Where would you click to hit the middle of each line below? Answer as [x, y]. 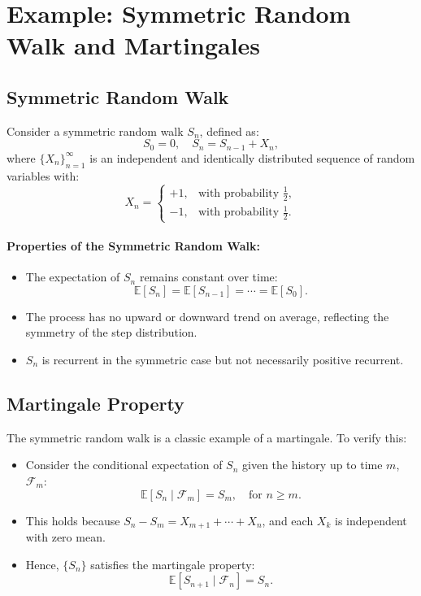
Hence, [42, 564]
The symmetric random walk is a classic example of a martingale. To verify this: [207, 437]
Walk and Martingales [134, 45]
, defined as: [229, 131]
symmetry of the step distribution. [111, 332]
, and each [288, 520]
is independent [371, 520]
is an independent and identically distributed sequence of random [252, 157]
